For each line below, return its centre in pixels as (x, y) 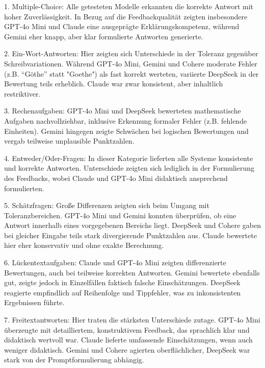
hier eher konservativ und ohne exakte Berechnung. (84, 245)
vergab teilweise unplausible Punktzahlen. (69, 141)
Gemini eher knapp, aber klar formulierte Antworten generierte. (104, 36)
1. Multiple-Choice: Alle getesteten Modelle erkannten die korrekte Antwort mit (129, 6)
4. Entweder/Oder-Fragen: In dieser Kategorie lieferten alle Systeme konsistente (129, 158)
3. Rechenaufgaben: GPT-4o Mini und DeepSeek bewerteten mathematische (123, 111)
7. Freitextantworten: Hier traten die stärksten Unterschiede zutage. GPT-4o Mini (132, 320)
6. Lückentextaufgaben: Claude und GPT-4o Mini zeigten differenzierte (115, 262)
